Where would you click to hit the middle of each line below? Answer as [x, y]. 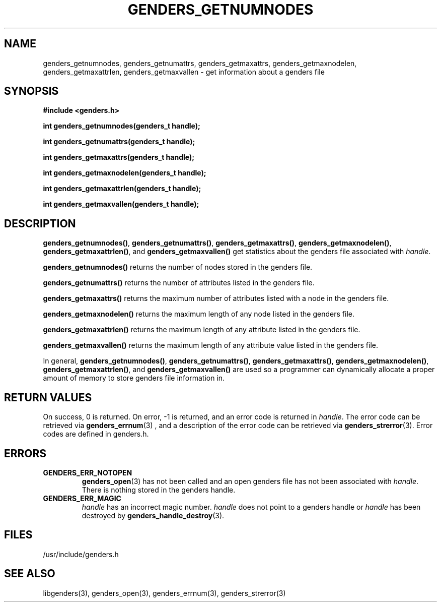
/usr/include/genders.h [81, 554]
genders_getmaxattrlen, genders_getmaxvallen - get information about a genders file [184, 72]
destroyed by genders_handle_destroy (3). [153, 515]
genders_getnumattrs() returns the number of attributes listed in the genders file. [179, 283]
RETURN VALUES [48, 397]
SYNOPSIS [31, 91]
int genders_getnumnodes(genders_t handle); [122, 126]
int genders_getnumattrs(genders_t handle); [119, 142]
